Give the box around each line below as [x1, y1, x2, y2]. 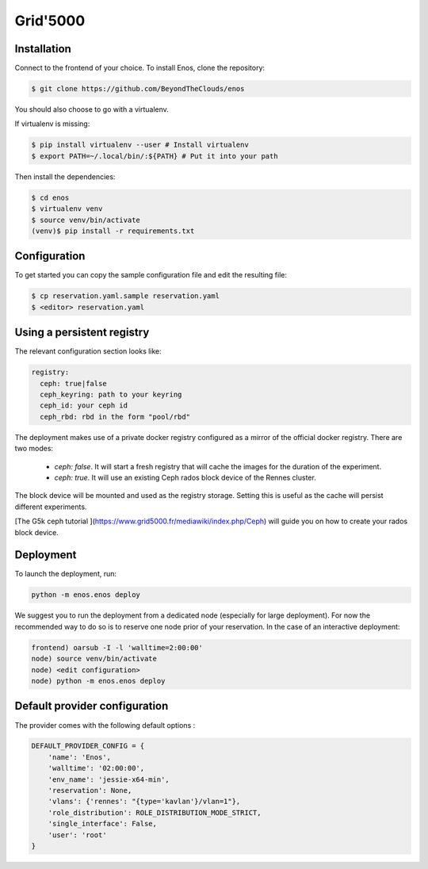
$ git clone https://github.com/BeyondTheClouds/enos [31, 84, 245, 94]
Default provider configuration [14, 699, 169, 713]
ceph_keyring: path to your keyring [40, 390, 182, 400]
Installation [14, 42, 71, 56]
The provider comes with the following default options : [14, 720, 196, 729]
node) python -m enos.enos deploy [31, 676, 166, 685]
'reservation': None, [48, 786, 132, 795]
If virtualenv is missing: [14, 119, 90, 128]
